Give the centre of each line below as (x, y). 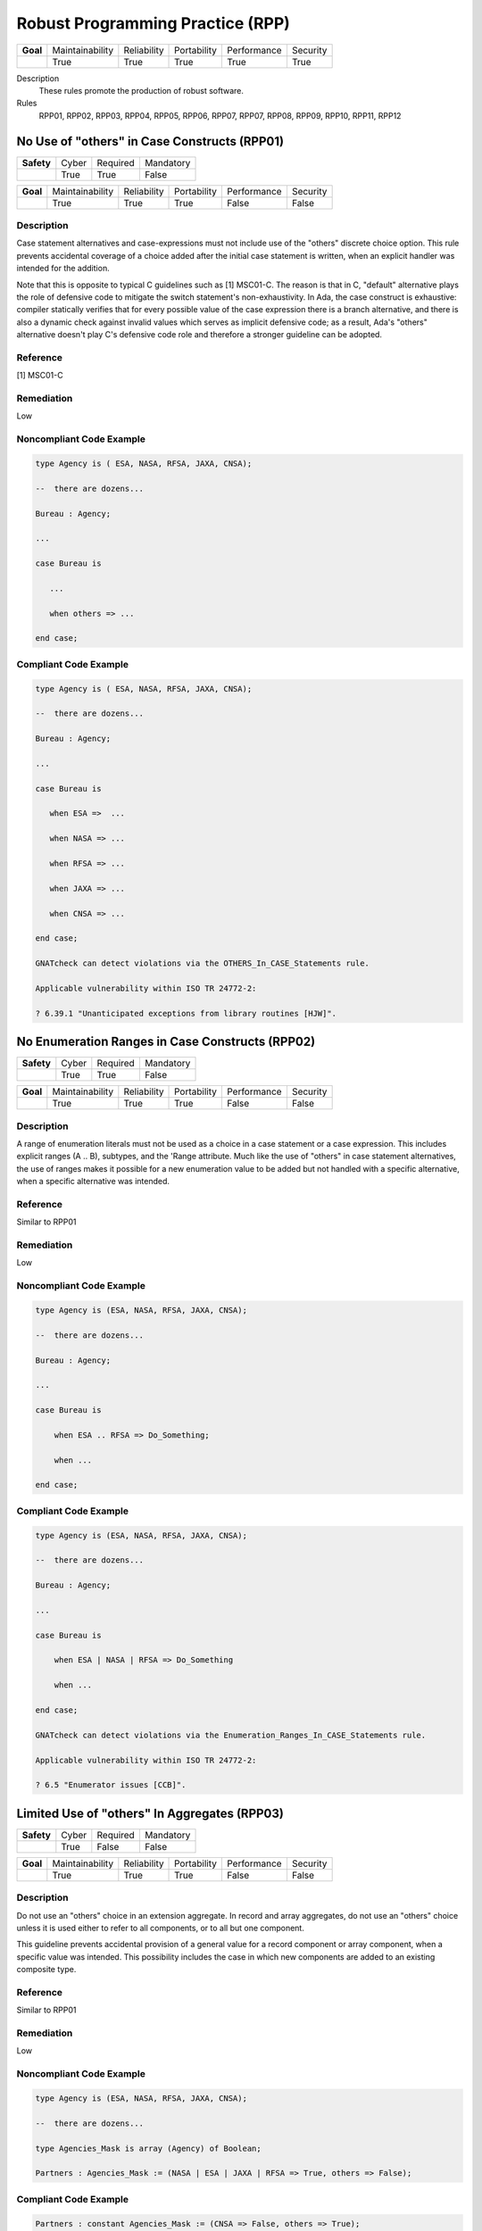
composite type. (46, 1970)
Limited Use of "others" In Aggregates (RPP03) (150, 1813)
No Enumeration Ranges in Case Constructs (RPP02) (166, 1042)
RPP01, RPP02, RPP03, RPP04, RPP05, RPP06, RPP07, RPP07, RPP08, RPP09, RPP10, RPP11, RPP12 (220, 115)
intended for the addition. (63, 269)
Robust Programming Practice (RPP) (153, 23)
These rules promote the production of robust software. (141, 90)
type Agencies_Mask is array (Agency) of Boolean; (149, 2148)
